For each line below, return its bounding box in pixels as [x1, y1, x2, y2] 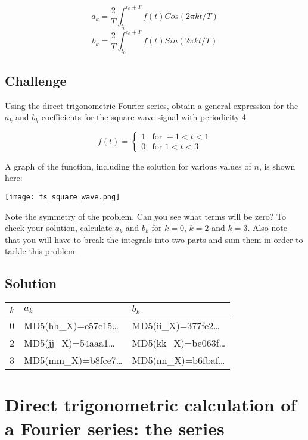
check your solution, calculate [5, 221, 113, 234]
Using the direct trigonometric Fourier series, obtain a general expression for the [5, 99, 298, 111]
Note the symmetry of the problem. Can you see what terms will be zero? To [5, 210, 287, 222]
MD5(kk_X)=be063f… [132, 336, 226, 350]
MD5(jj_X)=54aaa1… [24, 336, 115, 350]
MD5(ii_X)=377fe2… [132, 319, 220, 333]
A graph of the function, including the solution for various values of [5, 160, 251, 172]
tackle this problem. [5, 245, 77, 257]
